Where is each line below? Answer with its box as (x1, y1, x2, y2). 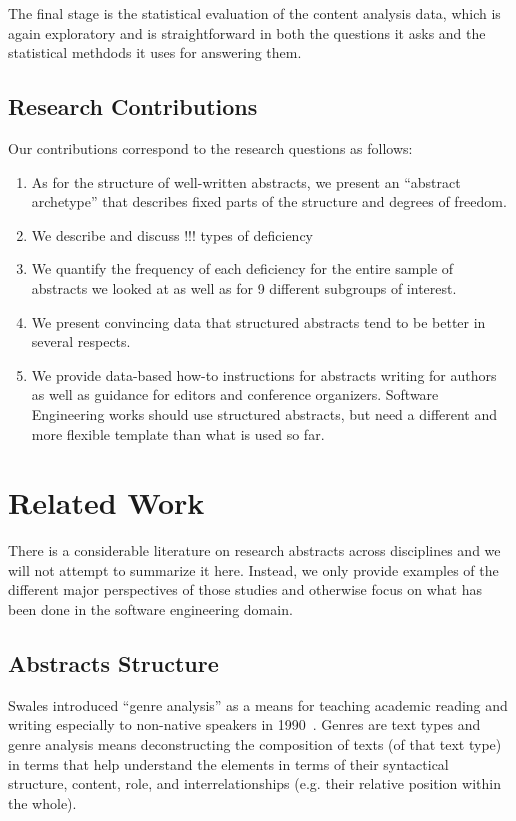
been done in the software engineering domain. (8, 599, 293, 620)
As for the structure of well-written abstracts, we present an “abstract (31, 171, 461, 192)
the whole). (8, 792, 77, 813)
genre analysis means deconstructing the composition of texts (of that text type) (8, 734, 502, 754)
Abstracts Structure (8, 648, 219, 678)
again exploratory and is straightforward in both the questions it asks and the (8, 22, 486, 43)
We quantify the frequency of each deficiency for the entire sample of (31, 258, 454, 279)
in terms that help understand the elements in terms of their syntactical (8, 753, 449, 774)
